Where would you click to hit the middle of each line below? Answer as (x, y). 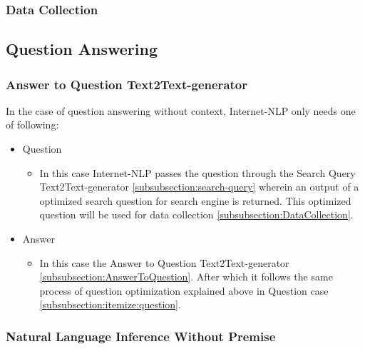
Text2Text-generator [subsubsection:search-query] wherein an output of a (199, 187)
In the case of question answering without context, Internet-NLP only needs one (181, 110)
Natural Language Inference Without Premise (141, 336)
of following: (32, 125)
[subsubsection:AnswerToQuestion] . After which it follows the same (186, 277)
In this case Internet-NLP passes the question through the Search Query (197, 172)
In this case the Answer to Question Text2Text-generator (164, 262)
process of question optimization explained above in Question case (184, 290)
